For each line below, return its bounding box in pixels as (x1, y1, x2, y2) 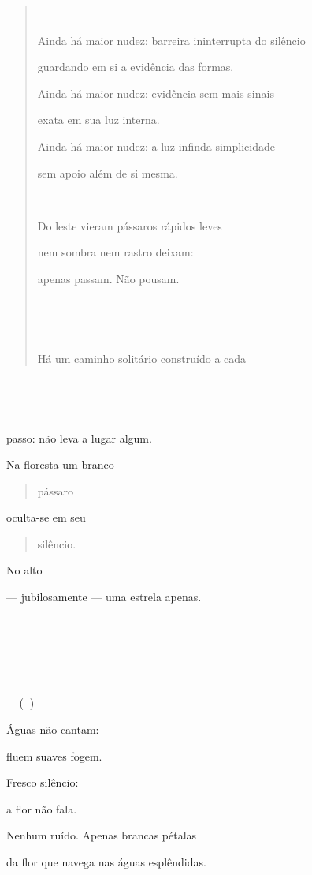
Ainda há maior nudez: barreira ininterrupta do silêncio (37, 32, 306, 48)
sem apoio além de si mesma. (37, 164, 178, 181)
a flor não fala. (6, 800, 77, 817)
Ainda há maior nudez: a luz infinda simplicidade (37, 137, 275, 154)
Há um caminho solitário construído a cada (37, 350, 247, 366)
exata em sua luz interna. (37, 111, 160, 128)
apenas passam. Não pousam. (37, 270, 180, 286)
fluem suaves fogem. (6, 747, 102, 764)
